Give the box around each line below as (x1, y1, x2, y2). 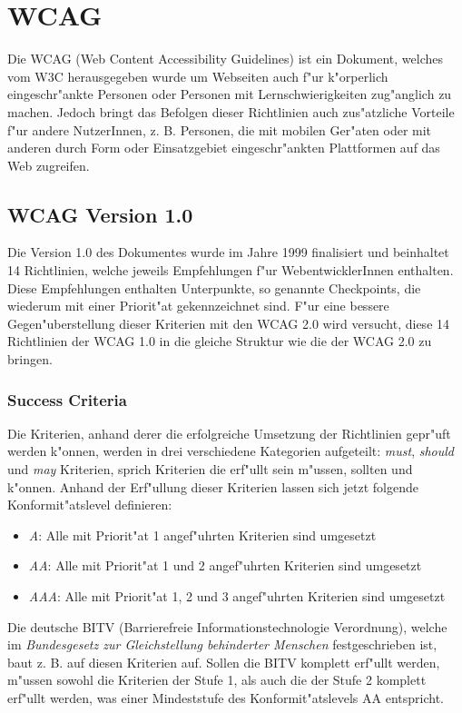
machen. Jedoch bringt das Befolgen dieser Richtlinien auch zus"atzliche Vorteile (7, 102, 455, 121)
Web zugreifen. (7, 155, 90, 174)
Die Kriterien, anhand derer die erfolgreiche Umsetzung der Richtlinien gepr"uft (7, 423, 451, 442)
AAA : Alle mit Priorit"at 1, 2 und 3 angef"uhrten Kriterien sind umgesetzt (28, 587, 446, 606)
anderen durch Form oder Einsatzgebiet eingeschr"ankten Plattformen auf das (7, 138, 440, 157)
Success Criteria (7, 388, 127, 411)
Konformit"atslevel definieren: (7, 495, 172, 514)
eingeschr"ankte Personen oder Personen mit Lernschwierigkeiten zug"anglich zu (7, 84, 452, 104)
